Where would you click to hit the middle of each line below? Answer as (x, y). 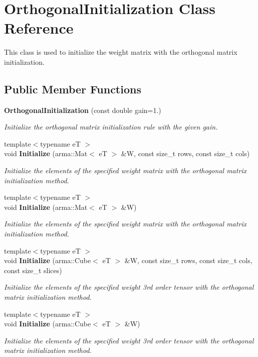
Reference (39, 28)
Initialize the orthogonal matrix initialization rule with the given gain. (111, 127)
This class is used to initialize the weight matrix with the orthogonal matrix (121, 52)
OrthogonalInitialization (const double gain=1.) (83, 110)
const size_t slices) (33, 270)
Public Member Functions (73, 89)
